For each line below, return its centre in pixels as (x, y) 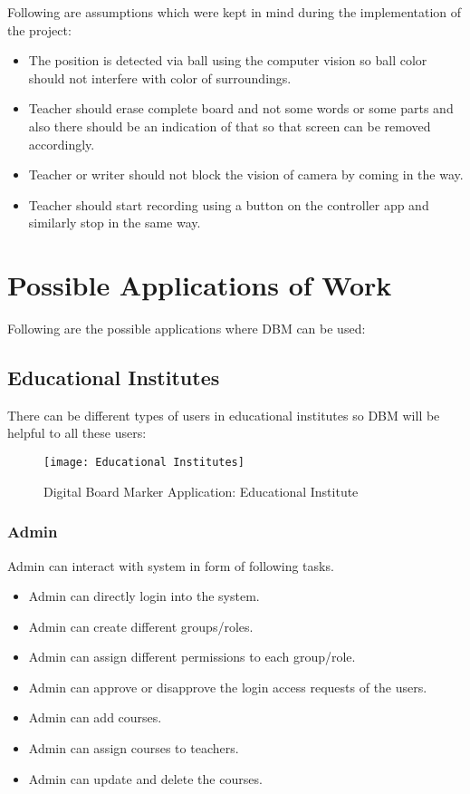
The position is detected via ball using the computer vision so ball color (228, 60)
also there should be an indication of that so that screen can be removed (230, 126)
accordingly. (62, 144)
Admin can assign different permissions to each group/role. (192, 657)
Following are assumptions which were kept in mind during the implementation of (235, 12)
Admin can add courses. (95, 717)
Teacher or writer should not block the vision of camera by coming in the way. (246, 174)
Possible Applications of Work (200, 285)
